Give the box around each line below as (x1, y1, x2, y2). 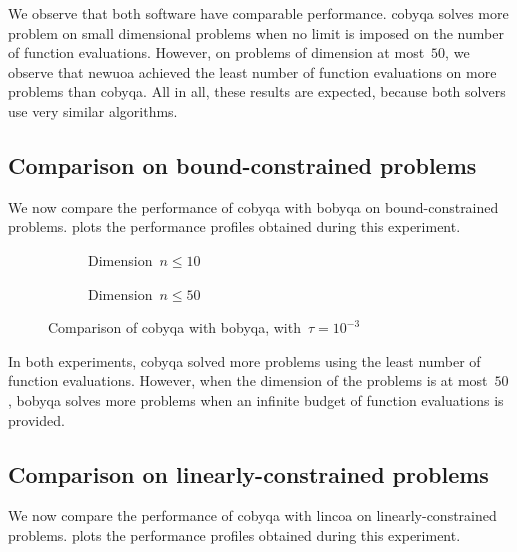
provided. (8, 409, 65, 430)
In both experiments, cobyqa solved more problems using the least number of (8, 350, 481, 371)
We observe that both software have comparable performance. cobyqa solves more (8, 3, 509, 23)
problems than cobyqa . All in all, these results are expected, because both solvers (8, 81, 506, 102)
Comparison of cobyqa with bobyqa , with (48, 317, 301, 338)
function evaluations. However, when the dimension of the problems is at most (8, 370, 488, 391)
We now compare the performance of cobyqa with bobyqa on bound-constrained (8, 196, 499, 217)
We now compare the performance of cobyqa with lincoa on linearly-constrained (8, 505, 497, 526)
